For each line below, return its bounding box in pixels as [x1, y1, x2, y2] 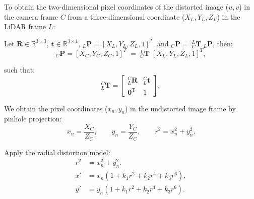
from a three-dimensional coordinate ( [68, 11, 185, 22]
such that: [4, 64, 35, 75]
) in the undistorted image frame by [124, 103, 236, 113]
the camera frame [4, 11, 58, 22]
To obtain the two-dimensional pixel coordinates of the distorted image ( [4, 2, 229, 12]
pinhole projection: [4, 113, 62, 124]
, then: [212, 38, 233, 48]
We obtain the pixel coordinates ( [4, 103, 108, 113]
